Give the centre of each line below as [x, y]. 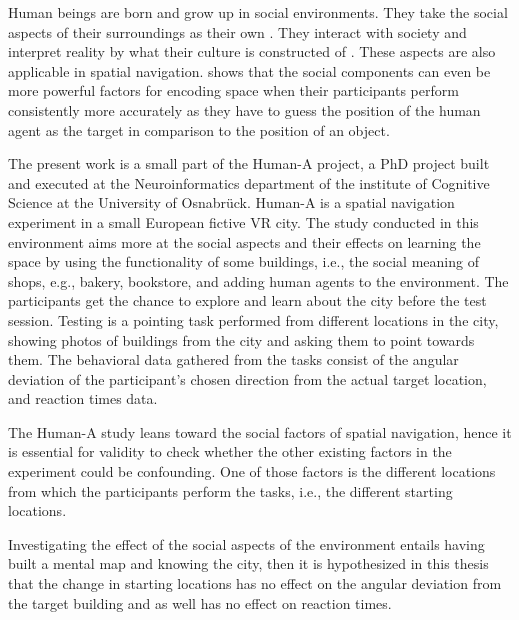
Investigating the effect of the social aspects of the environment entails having [246, 543]
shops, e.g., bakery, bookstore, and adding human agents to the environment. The [258, 280]
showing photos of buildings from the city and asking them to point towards [241, 339]
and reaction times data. [83, 398]
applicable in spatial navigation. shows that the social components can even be [249, 70]
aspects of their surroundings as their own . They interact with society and [237, 31]
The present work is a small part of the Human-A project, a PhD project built [249, 163]
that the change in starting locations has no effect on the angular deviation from [255, 583]
